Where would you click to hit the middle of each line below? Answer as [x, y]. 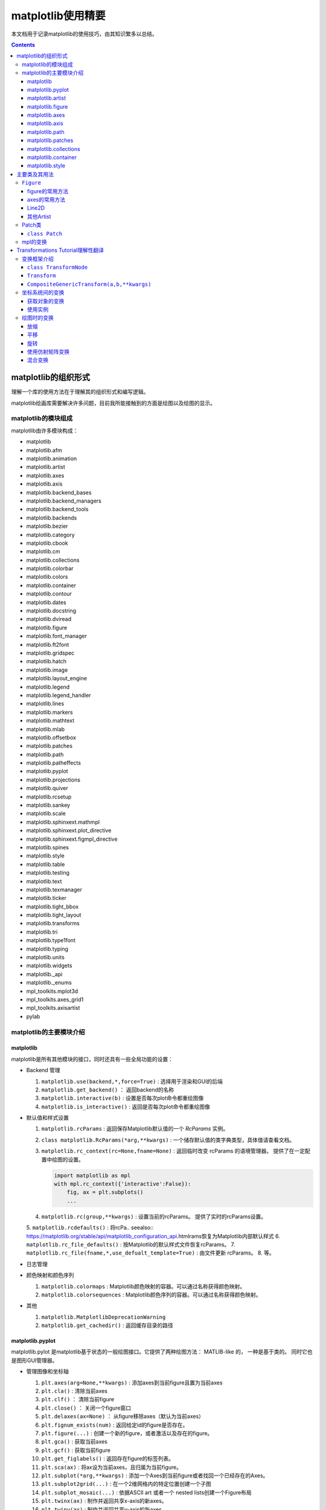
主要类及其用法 [35, 174]
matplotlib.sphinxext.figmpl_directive [72, 839]
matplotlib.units [45, 957]
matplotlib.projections [53, 780]
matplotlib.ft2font [48, 644]
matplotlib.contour [49, 594]
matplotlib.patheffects [54, 763]
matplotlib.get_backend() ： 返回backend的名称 [108, 1090]
